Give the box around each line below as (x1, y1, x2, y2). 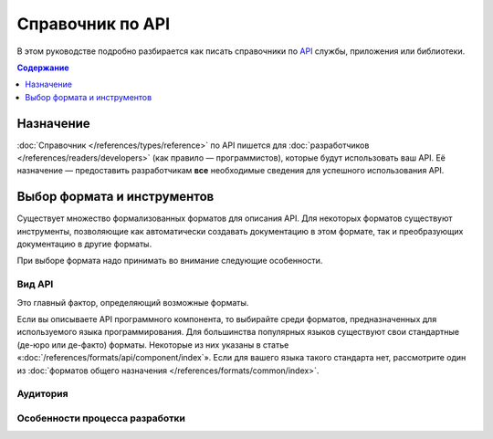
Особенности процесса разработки (16, 412, 186, 424)
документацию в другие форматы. (16, 238, 152, 250)
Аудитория (16, 388, 68, 401)
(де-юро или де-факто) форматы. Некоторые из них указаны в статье (16, 339, 289, 350)
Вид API (16, 278, 54, 291)
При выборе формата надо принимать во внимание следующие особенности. (16, 256, 323, 267)
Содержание (16, 62, 69, 73)
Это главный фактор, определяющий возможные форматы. (16, 297, 249, 308)
